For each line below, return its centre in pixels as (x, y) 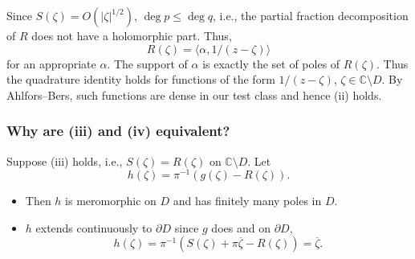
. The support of (147, 63)
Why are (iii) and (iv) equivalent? (118, 131)
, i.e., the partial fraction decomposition (311, 15)
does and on (241, 227)
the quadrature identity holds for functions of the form (141, 79)
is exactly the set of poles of (271, 63)
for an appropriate (51, 63)
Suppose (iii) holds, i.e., (65, 160)
